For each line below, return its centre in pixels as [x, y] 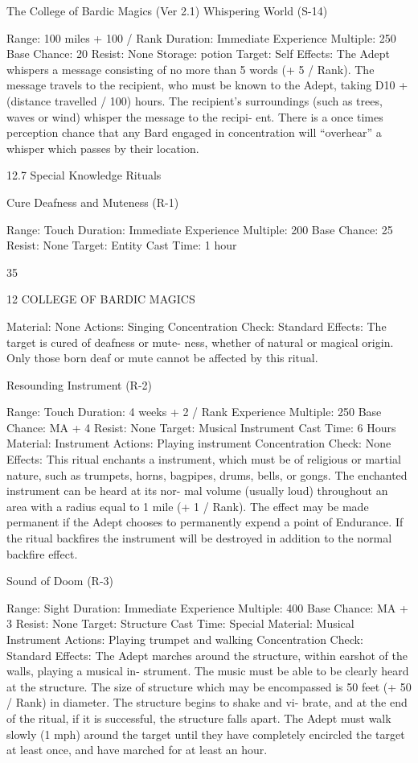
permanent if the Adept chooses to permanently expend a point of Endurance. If [205, 522]
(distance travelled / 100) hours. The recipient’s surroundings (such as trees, [195, 100]
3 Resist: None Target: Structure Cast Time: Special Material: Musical [180, 623]
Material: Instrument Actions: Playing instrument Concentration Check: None [199, 443]
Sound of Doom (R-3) [60, 581]
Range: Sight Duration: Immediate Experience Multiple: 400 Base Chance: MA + [207, 607]
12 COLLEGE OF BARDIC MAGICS [101, 299]
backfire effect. [42, 553]
